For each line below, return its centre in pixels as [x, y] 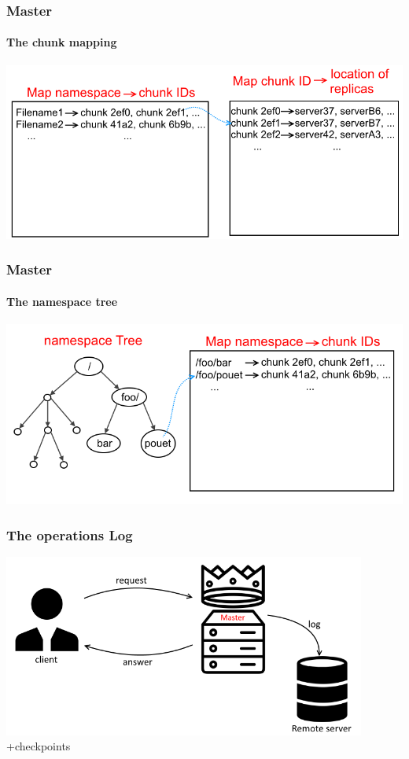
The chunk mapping [62, 42]
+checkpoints [39, 746]
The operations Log [70, 534]
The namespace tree [62, 301]
